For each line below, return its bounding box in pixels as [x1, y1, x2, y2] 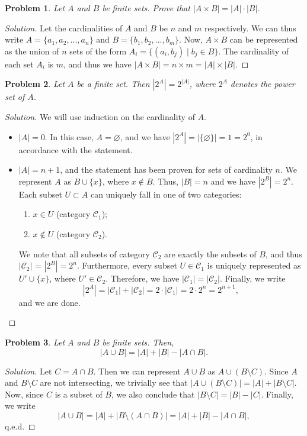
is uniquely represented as [207, 259, 301, 272]
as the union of [5, 44, 59, 57]
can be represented [229, 33, 298, 46]
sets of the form [69, 44, 127, 57]
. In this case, [44, 130, 94, 143]
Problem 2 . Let [5, 77, 65, 90]
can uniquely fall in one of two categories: [90, 188, 242, 200]
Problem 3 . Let [5, 335, 65, 348]
